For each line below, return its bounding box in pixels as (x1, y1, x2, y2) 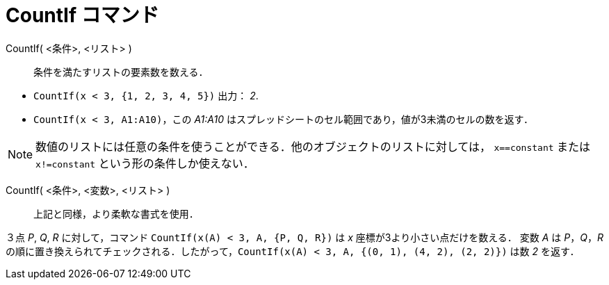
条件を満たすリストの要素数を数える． (33, 65, 209, 78)
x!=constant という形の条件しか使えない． (35, 156, 254, 170)
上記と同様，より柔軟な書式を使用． (33, 207, 199, 220)
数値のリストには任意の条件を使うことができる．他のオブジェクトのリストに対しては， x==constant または (35, 139, 591, 154)
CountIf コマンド (6, 3, 159, 27)
